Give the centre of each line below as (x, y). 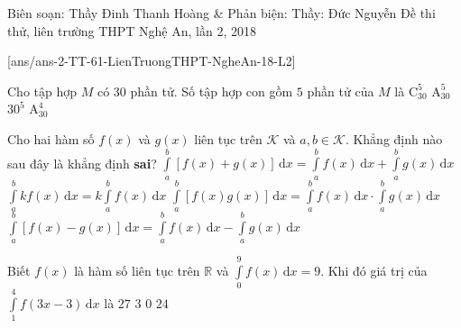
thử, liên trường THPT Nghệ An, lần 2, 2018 (132, 30)
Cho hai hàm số (51, 138)
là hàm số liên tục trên (137, 270)
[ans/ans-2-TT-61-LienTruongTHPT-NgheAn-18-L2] (152, 61)
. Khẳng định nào (394, 138)
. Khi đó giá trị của (374, 270)
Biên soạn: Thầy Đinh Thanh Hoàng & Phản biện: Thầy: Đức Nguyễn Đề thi (221, 13)
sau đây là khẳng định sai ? (82, 163)
